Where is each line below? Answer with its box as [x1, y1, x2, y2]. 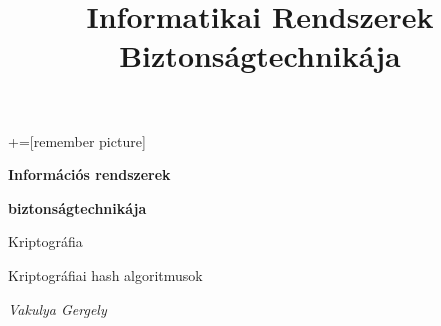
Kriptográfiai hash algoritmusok [8, 264, 203, 285]
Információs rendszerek [8, 164, 171, 185]
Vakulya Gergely [8, 298, 107, 319]
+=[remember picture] [8, 130, 146, 151]
